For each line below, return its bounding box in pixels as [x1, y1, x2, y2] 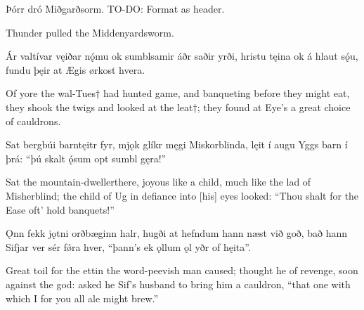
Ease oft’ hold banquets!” [6, 202, 115, 217]
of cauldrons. [6, 113, 61, 128]
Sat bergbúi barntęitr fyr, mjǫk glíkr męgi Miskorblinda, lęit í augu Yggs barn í [6, 137, 348, 152]
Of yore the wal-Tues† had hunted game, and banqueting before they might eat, [6, 86, 350, 101]
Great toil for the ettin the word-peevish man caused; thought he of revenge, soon [6, 263, 358, 278]
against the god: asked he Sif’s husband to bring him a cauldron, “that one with [6, 276, 351, 291]
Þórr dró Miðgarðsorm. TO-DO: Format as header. [6, 1, 225, 15]
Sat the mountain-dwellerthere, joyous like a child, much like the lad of [6, 174, 311, 189]
